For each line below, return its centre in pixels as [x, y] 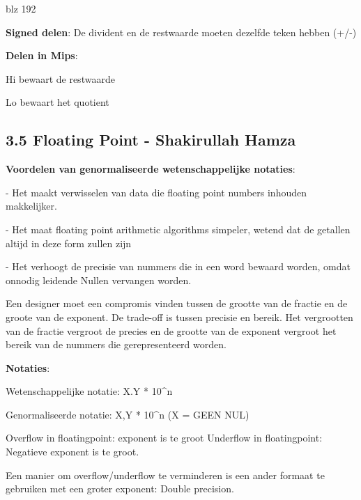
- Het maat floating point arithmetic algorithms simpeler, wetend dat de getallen [178, 229]
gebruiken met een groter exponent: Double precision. [120, 489]
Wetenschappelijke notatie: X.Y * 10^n [89, 391]
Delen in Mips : [42, 55]
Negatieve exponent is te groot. [72, 452]
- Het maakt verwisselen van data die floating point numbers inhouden [156, 192]
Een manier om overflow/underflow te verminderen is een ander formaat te [165, 475]
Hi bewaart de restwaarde [60, 78]
